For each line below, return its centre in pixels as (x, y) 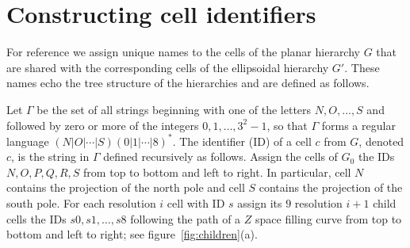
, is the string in (50, 156)
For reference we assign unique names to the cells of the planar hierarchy (183, 52)
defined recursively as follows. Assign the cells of (220, 156)
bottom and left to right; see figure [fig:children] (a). (132, 234)
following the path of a (186, 218)
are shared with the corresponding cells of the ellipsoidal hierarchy (168, 67)
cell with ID (196, 202)
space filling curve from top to (329, 218)
